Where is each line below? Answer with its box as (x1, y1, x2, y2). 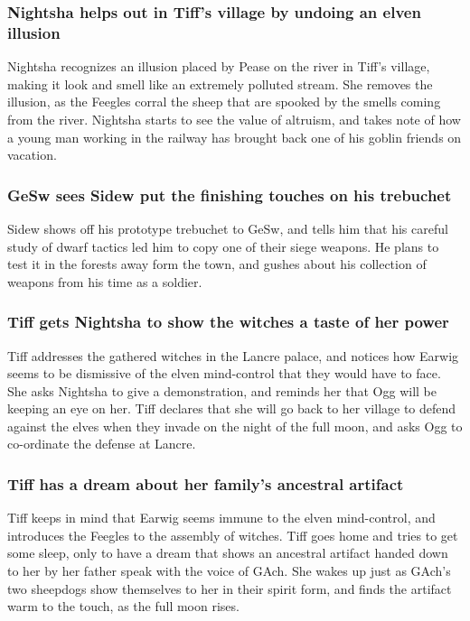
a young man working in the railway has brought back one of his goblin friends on (7, 127, 462, 146)
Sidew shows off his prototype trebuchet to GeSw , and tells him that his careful (7, 218, 448, 237)
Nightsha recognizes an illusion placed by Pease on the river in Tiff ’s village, (7, 57, 430, 76)
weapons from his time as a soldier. (7, 272, 202, 291)
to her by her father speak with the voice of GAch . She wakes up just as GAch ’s (7, 561, 451, 580)
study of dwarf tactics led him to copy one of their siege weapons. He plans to (7, 236, 439, 255)
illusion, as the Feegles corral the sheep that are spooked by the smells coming (7, 92, 441, 111)
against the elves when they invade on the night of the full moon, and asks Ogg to (7, 416, 463, 435)
